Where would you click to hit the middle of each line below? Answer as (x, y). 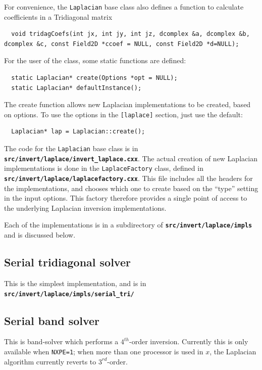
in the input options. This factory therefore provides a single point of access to (126, 198)
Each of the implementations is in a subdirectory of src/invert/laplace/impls (128, 225)
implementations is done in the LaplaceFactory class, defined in (104, 168)
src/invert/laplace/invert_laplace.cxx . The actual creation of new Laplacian (131, 158)
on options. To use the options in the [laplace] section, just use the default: (123, 114)
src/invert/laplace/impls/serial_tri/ (69, 294)
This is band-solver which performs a (61, 341)
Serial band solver (52, 320)
